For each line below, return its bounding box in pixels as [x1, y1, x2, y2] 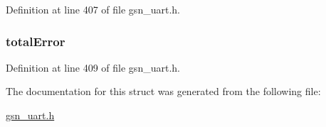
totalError [6, 32, 65, 50]
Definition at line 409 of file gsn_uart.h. [6, 60, 180, 74]
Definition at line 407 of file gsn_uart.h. [6, 2, 180, 16]
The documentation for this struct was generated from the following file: [6, 84, 321, 99]
